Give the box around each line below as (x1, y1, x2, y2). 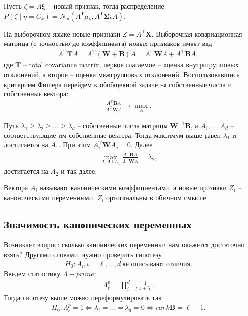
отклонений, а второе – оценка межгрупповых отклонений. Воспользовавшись (4, 69, 240, 79)
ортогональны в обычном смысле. (106, 192, 208, 202)
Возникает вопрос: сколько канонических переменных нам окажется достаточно (4, 239, 245, 250)
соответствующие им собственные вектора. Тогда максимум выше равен (4, 130, 221, 140)
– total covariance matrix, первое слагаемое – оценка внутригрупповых (23, 59, 239, 70)
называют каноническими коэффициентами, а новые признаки (40, 182, 227, 192)
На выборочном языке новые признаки (4, 28, 121, 39)
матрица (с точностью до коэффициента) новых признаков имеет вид (4, 38, 212, 48)
